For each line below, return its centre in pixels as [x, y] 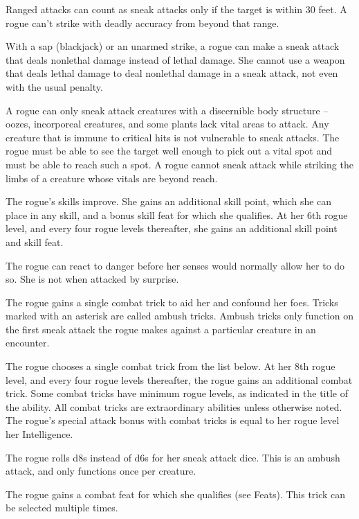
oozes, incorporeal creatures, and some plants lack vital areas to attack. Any [167, 124]
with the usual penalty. [54, 86]
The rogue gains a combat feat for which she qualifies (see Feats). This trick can [176, 494]
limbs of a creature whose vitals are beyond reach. [112, 178]
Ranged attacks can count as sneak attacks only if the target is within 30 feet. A [176, 9]
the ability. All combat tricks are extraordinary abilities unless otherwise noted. [174, 406]
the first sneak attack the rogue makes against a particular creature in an [161, 329]
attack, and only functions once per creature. [101, 471]
